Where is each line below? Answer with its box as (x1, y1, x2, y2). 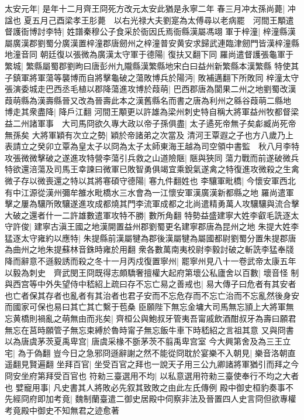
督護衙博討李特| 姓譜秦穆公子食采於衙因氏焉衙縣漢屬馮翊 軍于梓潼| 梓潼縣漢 (5, 25, 296, 37)
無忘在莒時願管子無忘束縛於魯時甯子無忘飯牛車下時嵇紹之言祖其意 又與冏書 (5, 323, 294, 336)
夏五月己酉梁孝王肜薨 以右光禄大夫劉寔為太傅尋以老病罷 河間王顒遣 (23, 13, 294, 26)
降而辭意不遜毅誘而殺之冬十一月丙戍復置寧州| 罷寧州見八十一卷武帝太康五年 (5, 255, 296, 267)
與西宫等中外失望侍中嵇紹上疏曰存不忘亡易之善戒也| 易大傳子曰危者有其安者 (5, 278, 296, 290)
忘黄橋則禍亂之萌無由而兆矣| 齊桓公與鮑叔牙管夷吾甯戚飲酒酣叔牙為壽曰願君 (5, 312, 296, 325)
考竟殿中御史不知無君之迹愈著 (5, 404, 119, 416)
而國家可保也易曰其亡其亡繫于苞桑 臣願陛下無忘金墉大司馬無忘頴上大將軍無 (5, 301, 294, 313)
